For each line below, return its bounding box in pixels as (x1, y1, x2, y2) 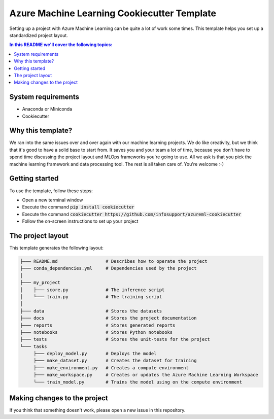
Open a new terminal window (22, 197, 83, 203)
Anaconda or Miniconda (22, 106, 73, 112)
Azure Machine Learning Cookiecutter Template (9, 8, 217, 19)
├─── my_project (20, 280, 61, 286)
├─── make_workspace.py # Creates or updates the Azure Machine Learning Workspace (33, 372, 258, 378)
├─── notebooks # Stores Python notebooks (20, 329, 173, 335)
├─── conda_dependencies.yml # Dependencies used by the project (20, 265, 197, 271)
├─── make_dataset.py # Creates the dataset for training (33, 358, 197, 364)
